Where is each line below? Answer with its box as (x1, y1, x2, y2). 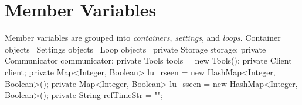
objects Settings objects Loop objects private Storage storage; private (5, 43, 266, 55)
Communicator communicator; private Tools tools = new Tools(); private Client (5, 54, 292, 66)
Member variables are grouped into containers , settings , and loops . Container (5, 32, 281, 44)
